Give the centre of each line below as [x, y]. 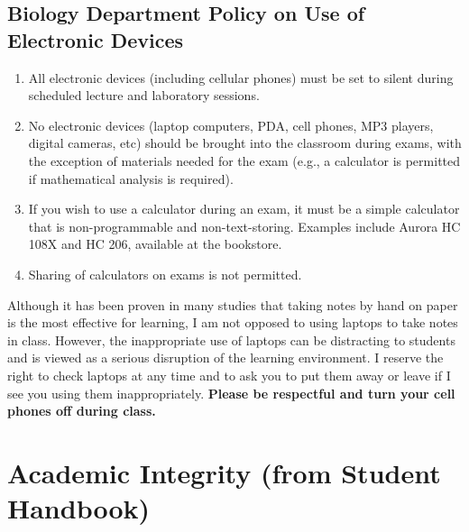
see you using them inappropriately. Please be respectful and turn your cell [231, 393]
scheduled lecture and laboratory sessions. [144, 95]
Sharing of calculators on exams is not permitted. [165, 274]
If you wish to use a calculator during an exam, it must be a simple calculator [244, 209]
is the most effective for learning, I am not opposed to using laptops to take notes [233, 322]
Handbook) [79, 508]
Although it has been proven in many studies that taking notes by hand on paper [233, 304]
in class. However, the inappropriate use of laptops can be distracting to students [231, 339]
